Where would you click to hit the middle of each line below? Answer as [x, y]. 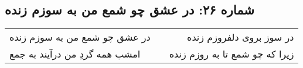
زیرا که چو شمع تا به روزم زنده [231, 54]
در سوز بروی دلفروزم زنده [241, 37]
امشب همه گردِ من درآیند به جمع [75, 54]
